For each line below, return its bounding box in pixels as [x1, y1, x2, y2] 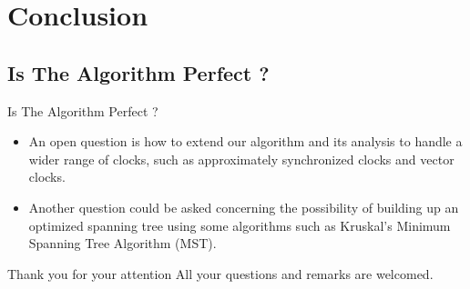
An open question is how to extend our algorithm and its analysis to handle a [28, 132, 463, 151]
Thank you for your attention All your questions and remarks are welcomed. [7, 264, 434, 283]
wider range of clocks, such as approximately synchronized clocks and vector [28, 149, 455, 168]
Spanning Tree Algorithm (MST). [28, 234, 217, 253]
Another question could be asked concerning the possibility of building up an [28, 197, 459, 216]
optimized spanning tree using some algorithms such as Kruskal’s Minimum [28, 215, 451, 234]
